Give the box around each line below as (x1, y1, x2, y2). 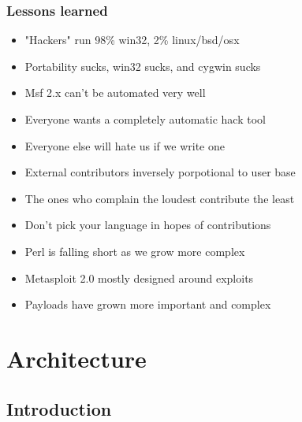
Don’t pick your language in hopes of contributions (24, 217, 271, 233)
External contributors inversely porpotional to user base (24, 164, 296, 180)
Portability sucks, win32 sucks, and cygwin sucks (24, 57, 261, 74)
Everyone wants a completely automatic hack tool (24, 111, 266, 127)
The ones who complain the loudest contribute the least (24, 190, 295, 206)
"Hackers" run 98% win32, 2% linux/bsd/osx (24, 31, 240, 48)
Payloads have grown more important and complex (24, 296, 271, 313)
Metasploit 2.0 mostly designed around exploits (24, 269, 254, 286)
